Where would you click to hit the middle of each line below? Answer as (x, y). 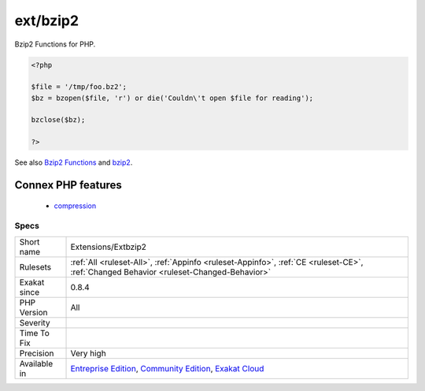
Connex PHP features (68, 185)
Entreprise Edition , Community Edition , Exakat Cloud (167, 368)
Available (36, 363)
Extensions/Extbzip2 (109, 247)
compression (75, 206)
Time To (35, 333)
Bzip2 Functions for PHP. (55, 44)
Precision (37, 353)
